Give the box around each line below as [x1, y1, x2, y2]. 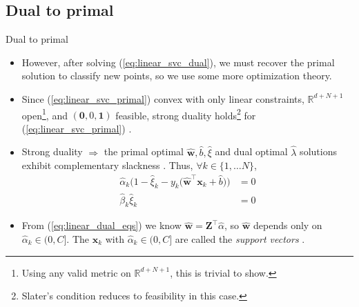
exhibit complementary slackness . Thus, [21, 158, 193, 172]
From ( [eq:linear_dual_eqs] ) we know [21, 218, 182, 232]
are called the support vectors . [175, 232, 305, 246]
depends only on [253, 218, 322, 232]
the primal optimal [104, 144, 184, 159]
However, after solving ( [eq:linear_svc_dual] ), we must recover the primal [21, 55, 335, 69]
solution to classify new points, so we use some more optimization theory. [21, 68, 332, 83]
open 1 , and [21, 106, 68, 122]
